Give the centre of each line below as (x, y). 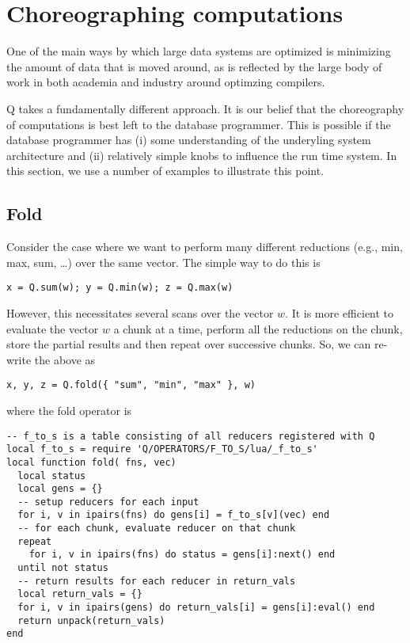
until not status (63, 568)
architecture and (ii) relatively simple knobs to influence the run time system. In (202, 155)
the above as (65, 359)
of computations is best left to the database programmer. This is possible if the (199, 124)
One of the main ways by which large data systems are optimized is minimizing (199, 51)
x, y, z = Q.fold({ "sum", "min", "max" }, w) (131, 385)
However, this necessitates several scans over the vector (140, 312)
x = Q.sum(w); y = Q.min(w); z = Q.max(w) (120, 288)
